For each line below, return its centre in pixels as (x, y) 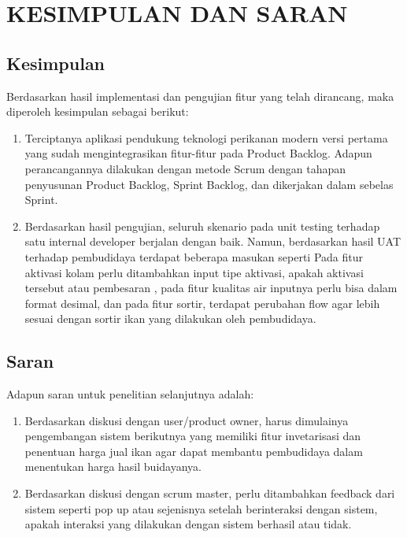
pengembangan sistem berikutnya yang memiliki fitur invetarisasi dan (193, 436)
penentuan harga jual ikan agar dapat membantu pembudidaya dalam (194, 451)
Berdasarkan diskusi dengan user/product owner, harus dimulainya (187, 420)
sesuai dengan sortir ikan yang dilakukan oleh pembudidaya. (170, 318)
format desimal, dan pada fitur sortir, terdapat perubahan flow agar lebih (202, 303)
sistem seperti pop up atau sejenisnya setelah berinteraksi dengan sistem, (201, 508)
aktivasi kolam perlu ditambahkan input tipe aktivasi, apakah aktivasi (194, 272)
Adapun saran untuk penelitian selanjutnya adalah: (130, 394)
